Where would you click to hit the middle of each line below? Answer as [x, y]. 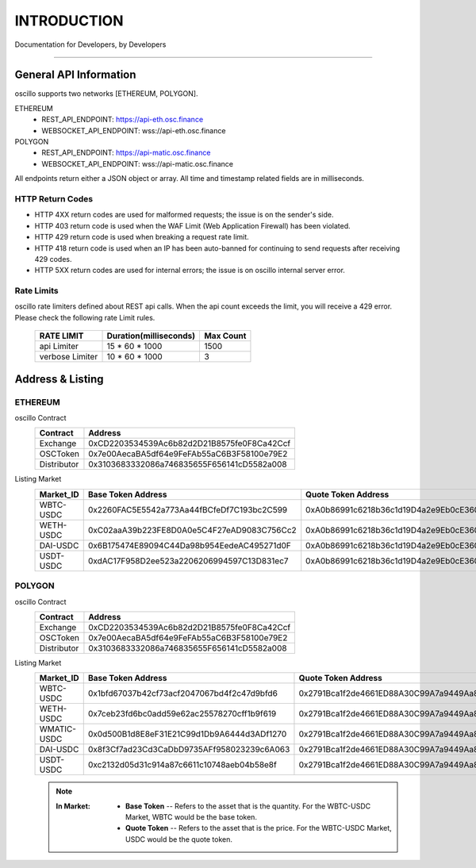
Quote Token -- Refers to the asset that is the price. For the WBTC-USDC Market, [259, 828]
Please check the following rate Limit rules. [85, 317]
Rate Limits [36, 291]
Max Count [225, 336]
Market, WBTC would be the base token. [192, 817]
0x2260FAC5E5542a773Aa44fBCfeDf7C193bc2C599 [188, 509]
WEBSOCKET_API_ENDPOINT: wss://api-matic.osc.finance [138, 163]
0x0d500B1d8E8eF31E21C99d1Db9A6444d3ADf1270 [187, 734]
